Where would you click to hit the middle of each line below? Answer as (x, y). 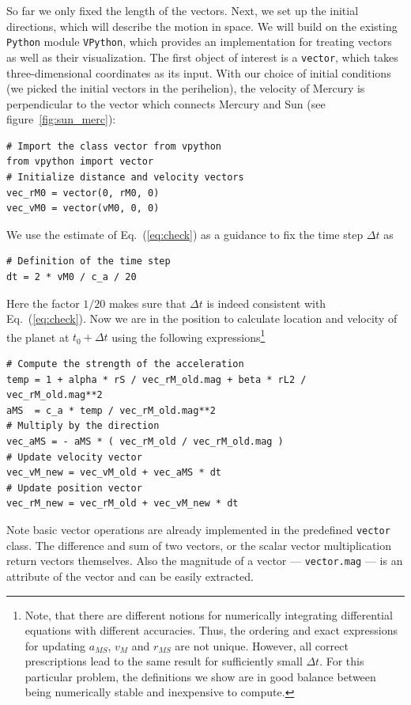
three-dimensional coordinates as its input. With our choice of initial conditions (199, 72)
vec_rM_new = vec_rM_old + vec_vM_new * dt (123, 504)
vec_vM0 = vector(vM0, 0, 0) (83, 208)
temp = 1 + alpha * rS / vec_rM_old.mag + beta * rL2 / (156, 379)
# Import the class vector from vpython (114, 146)
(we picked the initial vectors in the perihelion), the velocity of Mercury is (186, 88)
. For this (342, 661)
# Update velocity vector (74, 457)
